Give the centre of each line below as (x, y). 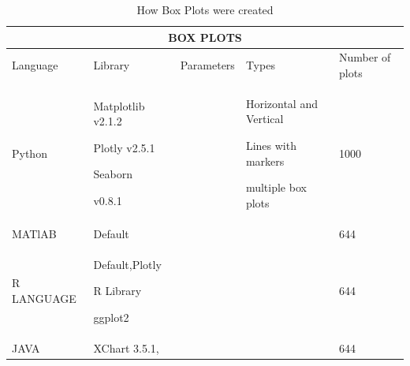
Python (30, 153)
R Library (117, 291)
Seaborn (113, 174)
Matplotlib (119, 105)
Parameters (207, 65)
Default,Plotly (127, 264)
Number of (365, 57)
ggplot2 (111, 317)
